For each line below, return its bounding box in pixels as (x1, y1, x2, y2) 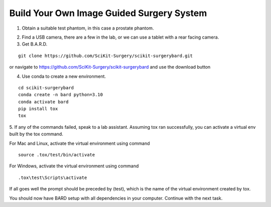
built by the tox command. (9, 131, 64, 137)
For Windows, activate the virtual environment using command (9, 163, 139, 169)
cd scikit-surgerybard (18, 85, 74, 90)
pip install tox (18, 106, 58, 112)
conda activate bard (18, 99, 69, 105)
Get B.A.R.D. (22, 41, 48, 47)
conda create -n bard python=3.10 (18, 92, 103, 98)
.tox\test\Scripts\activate (18, 174, 87, 180)
